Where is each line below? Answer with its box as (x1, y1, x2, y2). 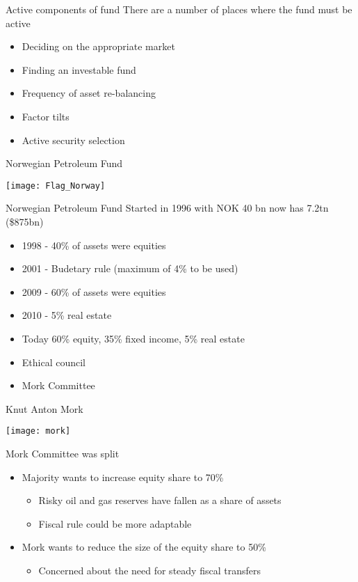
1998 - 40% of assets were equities (22, 237, 166, 252)
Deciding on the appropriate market (22, 39, 175, 54)
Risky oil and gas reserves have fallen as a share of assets (38, 493, 282, 508)
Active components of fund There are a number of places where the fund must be (6, 2, 352, 16)
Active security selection (22, 132, 125, 147)
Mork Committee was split (6, 446, 120, 460)
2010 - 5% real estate (22, 308, 112, 322)
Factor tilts (22, 109, 70, 123)
